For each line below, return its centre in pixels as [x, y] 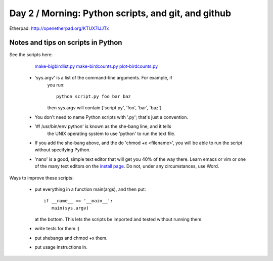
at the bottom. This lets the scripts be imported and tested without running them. [119, 220]
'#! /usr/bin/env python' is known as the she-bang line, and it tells [103, 126]
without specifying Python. [63, 150]
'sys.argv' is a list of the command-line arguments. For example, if [104, 78]
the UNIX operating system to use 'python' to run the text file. [111, 134]
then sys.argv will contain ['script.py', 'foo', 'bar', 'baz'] [104, 108]
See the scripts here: [31, 55]
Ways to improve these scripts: [41, 178]
